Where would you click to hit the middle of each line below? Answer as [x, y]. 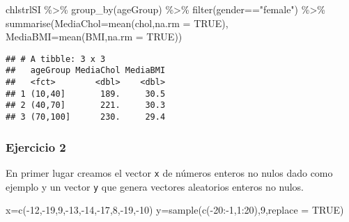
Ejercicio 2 [36, 146]
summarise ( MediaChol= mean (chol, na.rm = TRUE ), [117, 23]
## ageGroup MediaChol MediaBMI [86, 71]
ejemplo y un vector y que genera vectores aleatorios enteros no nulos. [155, 186]
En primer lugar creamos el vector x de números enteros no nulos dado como [169, 172]
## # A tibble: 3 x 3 [56, 59]
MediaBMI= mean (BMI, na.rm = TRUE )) [94, 37]
